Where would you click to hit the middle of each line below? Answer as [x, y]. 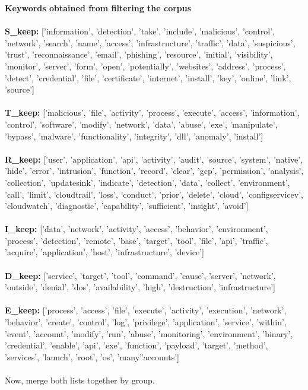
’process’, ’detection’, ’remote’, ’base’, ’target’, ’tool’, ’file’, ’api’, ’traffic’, [136, 240]
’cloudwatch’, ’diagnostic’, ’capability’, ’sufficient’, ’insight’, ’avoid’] [127, 206]
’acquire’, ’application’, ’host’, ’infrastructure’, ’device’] [104, 252]
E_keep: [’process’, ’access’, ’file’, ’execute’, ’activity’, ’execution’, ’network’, [146, 310]
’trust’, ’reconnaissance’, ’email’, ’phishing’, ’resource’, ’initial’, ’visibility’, [139, 54]
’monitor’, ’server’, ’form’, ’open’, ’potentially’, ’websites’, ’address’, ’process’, [145, 66]
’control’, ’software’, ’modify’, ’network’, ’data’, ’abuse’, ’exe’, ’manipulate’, [141, 124]
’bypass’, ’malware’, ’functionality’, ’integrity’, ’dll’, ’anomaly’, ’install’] [134, 136]
